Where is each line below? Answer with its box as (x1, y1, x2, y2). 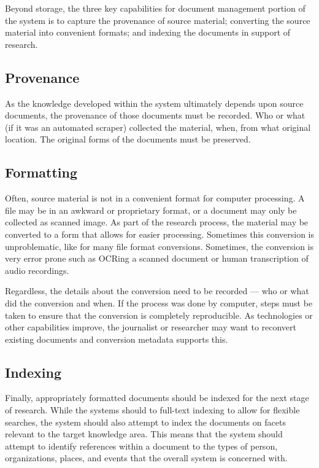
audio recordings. (5, 263, 69, 276)
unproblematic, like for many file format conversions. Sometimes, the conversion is (5, 240, 314, 252)
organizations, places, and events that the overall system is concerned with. (5, 451, 288, 464)
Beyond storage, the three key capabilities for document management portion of (5, 2, 306, 14)
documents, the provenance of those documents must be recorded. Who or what (5, 109, 306, 122)
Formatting (5, 163, 78, 182)
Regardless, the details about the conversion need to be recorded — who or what (5, 284, 309, 297)
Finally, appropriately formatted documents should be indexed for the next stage (5, 391, 309, 404)
